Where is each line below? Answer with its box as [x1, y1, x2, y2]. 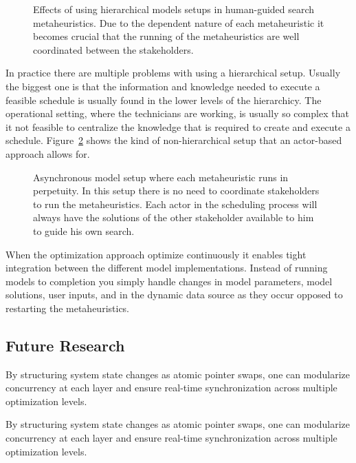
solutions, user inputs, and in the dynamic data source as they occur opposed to [5, 287, 343, 302]
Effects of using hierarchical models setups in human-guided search [33, 2, 315, 16]
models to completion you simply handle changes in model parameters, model [5, 274, 333, 288]
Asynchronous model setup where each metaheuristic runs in [33, 169, 289, 184]
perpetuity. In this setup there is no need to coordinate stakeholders [33, 183, 320, 198]
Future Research [5, 334, 125, 356]
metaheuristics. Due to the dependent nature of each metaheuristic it [33, 15, 324, 30]
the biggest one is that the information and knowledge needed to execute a [5, 79, 320, 93]
